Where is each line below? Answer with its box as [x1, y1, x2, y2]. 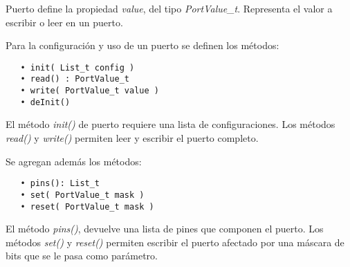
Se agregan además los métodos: [6, 154, 142, 168]
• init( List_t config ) [20, 62, 135, 73]
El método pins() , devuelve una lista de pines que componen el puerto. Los [6, 221, 324, 236]
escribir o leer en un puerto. [6, 15, 123, 29]
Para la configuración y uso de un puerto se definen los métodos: [6, 38, 279, 53]
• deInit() [20, 97, 71, 107]
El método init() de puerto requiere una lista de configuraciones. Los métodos [6, 117, 335, 131]
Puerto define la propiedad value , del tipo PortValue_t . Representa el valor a [6, 1, 333, 15]
